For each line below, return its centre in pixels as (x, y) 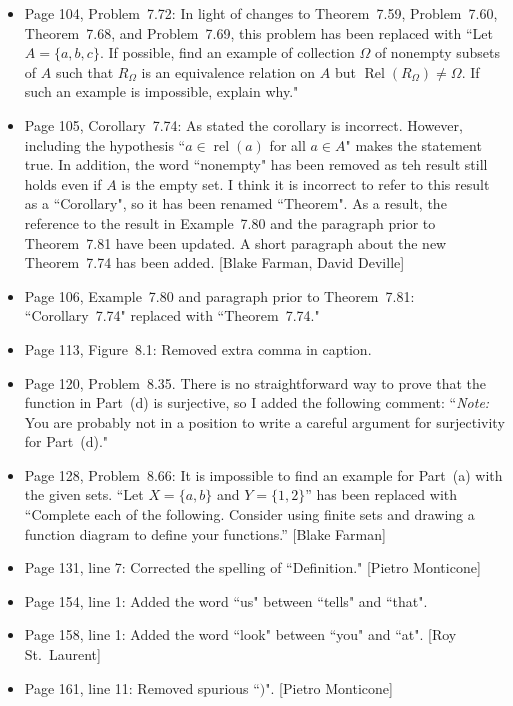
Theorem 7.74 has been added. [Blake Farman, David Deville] (214, 262)
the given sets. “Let (84, 494)
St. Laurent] (62, 654)
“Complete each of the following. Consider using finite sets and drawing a (249, 514)
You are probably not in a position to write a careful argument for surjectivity (264, 421)
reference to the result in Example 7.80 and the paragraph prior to (230, 222)
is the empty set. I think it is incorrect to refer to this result (305, 183)
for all (287, 144)
